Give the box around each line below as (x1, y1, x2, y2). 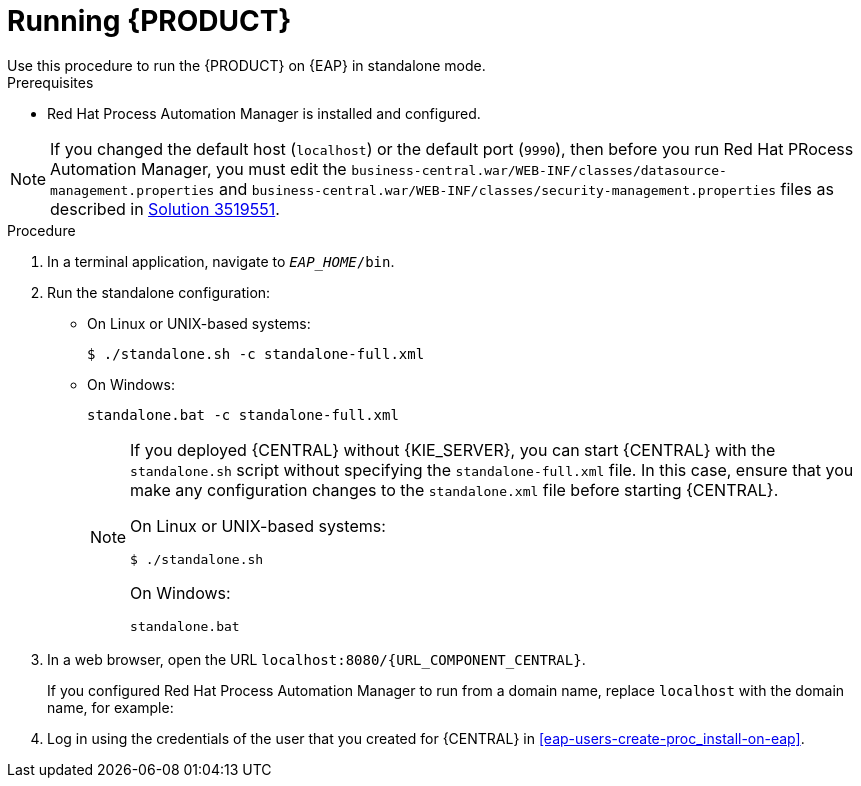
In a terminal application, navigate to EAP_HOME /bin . (47, 252, 395, 270)
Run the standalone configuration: (47, 283, 271, 301)
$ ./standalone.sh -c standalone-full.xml (87, 345, 425, 362)
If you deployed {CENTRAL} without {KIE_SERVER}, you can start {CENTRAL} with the (130, 439, 776, 460)
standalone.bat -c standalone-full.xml (87, 406, 399, 423)
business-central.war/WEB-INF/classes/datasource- (351, 162, 727, 178)
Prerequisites (7, 73, 94, 91)
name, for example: (47, 698, 174, 716)
